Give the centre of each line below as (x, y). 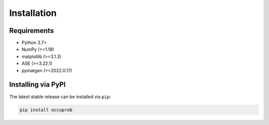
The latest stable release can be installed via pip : (60, 97)
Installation (33, 13)
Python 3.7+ (34, 43)
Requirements (32, 31)
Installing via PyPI (37, 85)
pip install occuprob (46, 110)
